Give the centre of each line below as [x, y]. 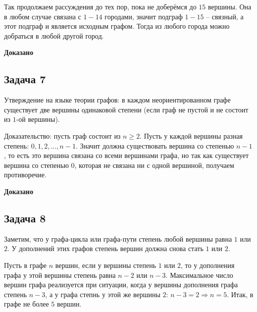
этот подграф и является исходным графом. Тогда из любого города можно [117, 26]
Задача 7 [25, 79]
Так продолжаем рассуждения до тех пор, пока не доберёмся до [100, 6]
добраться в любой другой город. [54, 35]
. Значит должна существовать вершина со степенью [155, 145]
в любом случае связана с [43, 16]
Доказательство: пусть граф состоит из [62, 135]
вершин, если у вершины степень [106, 265]
